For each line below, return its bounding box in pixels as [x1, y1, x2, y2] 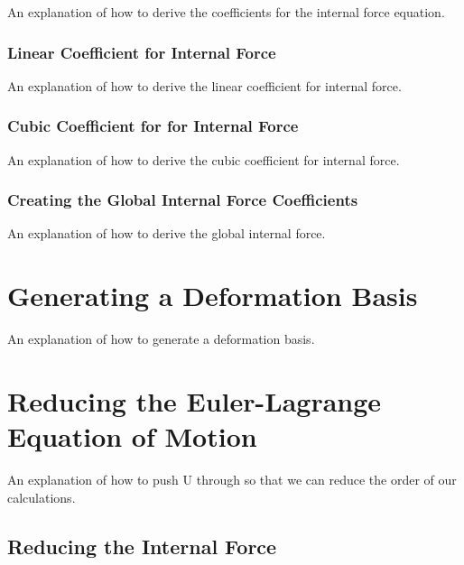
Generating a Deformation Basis [7, 277, 418, 314]
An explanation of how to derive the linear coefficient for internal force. [7, 76, 402, 95]
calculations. [7, 487, 76, 506]
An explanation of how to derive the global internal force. [7, 224, 326, 243]
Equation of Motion [7, 418, 257, 455]
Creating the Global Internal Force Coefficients [7, 189, 358, 211]
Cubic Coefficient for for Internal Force [7, 115, 299, 137]
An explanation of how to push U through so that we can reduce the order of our [7, 470, 457, 489]
